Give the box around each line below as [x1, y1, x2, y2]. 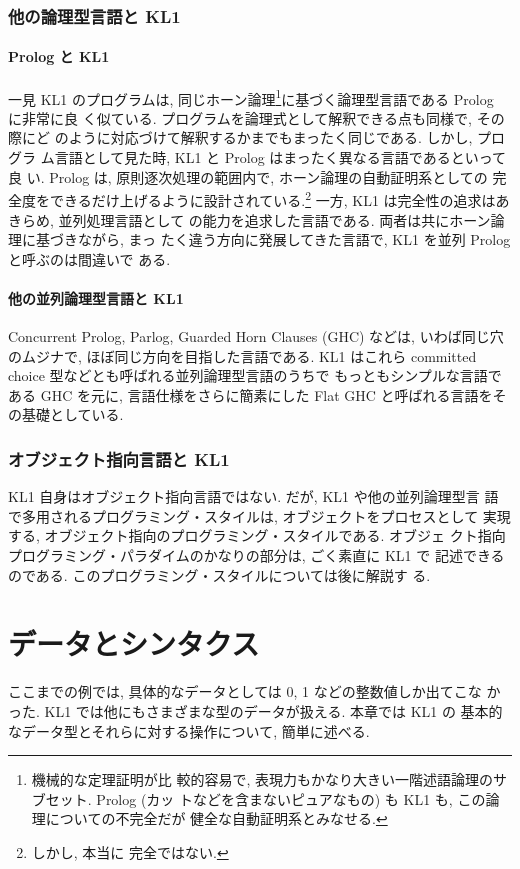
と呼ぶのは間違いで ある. [8, 248, 171, 269]
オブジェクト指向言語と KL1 [8, 446, 230, 471]
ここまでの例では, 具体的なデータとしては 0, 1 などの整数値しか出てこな [8, 681, 482, 702]
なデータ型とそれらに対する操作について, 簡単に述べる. [8, 720, 370, 741]
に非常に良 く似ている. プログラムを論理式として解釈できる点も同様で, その [8, 107, 505, 128]
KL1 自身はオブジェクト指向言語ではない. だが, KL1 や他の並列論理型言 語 [8, 486, 499, 507]
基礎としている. [21, 404, 124, 425]
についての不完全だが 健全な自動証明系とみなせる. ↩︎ [45, 808, 388, 829]
